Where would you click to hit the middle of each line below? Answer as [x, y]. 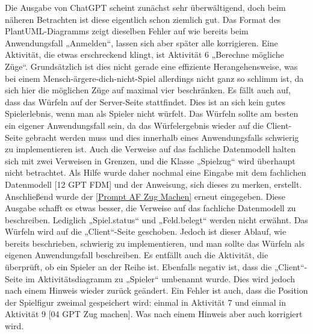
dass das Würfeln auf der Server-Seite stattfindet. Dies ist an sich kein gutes [145, 101]
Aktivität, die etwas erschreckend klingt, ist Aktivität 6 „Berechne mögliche [144, 54]
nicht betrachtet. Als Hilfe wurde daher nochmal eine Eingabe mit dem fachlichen [156, 172]
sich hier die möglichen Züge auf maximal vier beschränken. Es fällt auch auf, [148, 90]
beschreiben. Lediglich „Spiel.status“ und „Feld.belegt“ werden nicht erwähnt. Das [156, 219]
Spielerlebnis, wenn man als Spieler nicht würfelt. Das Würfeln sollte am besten [152, 113]
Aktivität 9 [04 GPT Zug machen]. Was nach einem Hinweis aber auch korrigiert [154, 314]
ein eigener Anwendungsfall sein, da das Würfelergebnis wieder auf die [134, 125]
